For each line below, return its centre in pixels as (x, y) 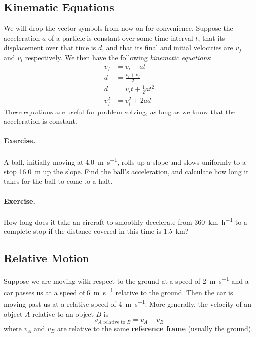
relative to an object (63, 313)
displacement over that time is (50, 48)
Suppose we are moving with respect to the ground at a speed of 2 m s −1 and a (126, 280)
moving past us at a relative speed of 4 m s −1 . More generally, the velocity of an (128, 303)
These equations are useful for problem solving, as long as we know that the (120, 111)
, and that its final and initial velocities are (168, 48)
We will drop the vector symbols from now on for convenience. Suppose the (119, 28)
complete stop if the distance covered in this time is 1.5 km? (96, 231)
